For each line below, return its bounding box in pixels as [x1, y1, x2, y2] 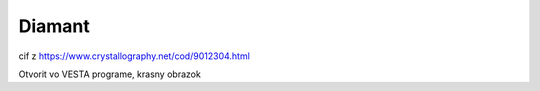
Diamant [18, 15, 90, 37]
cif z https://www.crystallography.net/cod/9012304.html [18, 50, 250, 62]
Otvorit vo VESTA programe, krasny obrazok [18, 68, 202, 80]
